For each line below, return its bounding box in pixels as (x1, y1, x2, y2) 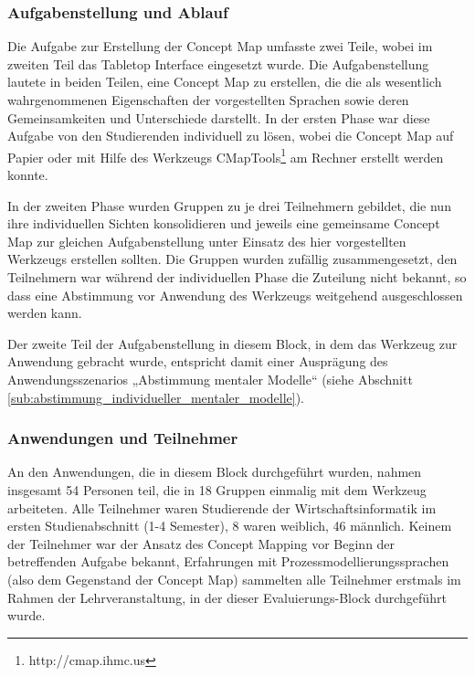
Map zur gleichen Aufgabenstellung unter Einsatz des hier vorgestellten (7, 231, 406, 250)
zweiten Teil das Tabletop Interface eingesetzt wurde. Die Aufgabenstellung (7, 54, 429, 73)
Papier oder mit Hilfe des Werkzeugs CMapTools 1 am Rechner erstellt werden (7, 144, 444, 166)
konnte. (7, 165, 48, 185)
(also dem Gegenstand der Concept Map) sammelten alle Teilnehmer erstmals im (7, 569, 461, 588)
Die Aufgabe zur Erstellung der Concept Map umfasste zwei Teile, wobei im (7, 37, 433, 56)
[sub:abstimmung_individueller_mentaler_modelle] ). (7, 387, 305, 407)
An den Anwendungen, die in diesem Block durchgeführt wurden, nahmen (7, 462, 422, 481)
